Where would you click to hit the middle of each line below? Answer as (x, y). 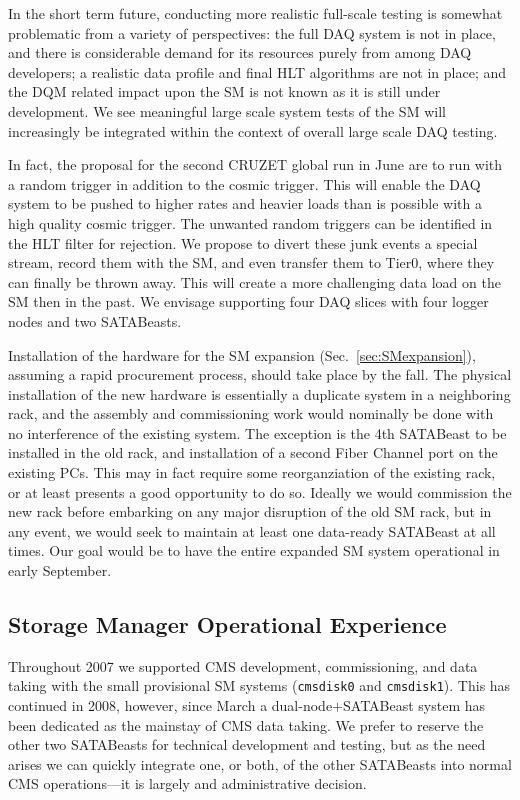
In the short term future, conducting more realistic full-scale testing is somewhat (255, 13)
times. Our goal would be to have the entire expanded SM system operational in (254, 550)
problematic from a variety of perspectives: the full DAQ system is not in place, (252, 32)
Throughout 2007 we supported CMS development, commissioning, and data (243, 665)
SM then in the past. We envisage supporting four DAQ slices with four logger (248, 301)
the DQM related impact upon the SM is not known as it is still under (224, 91)
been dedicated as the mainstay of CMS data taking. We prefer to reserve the (246, 724)
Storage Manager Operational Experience (227, 624)
